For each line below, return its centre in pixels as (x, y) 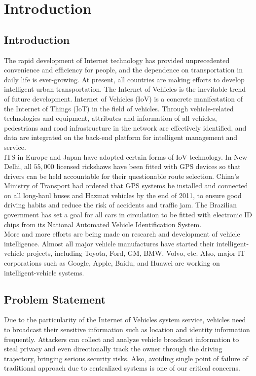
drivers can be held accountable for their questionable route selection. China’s (122, 176)
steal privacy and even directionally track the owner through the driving (113, 349)
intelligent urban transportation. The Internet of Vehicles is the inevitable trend (125, 89)
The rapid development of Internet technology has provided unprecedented (117, 60)
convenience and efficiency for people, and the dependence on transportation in (123, 70)
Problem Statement (55, 299)
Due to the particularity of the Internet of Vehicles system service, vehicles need (125, 320)
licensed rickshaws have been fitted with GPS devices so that (148, 166)
